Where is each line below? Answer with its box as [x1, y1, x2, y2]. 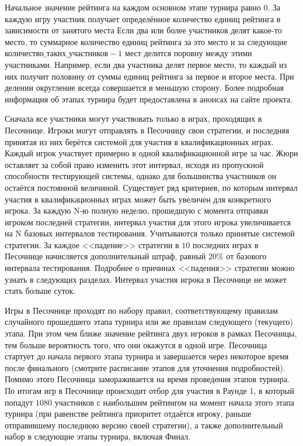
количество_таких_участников [5, 50, 109, 59]
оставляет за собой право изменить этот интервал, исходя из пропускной [5, 158, 264, 170]
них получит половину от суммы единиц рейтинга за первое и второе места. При [5, 70, 294, 82]
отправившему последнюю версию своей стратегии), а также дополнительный [5, 418, 283, 431]
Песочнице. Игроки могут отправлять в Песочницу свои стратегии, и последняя [5, 123, 290, 136]
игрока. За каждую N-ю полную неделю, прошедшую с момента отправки [5, 204, 269, 217]
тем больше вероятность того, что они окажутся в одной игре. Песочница [5, 338, 267, 351]
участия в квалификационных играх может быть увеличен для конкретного [5, 193, 271, 205]
